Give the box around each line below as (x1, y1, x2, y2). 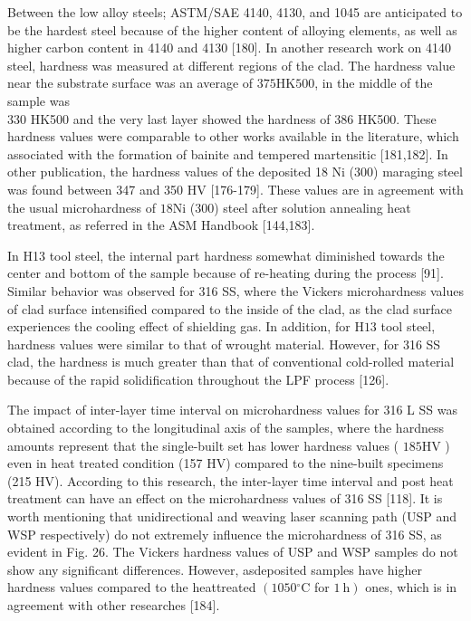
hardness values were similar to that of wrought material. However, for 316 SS (7, 334, 441, 353)
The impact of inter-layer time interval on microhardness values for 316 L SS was (7, 400, 457, 419)
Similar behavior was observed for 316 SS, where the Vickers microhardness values (7, 281, 464, 300)
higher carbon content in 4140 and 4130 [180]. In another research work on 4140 (7, 38, 451, 57)
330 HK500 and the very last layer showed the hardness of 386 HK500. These (7, 109, 437, 128)
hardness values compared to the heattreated (7, 578, 256, 597)
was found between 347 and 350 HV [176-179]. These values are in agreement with (7, 179, 464, 198)
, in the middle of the (314, 73, 433, 92)
